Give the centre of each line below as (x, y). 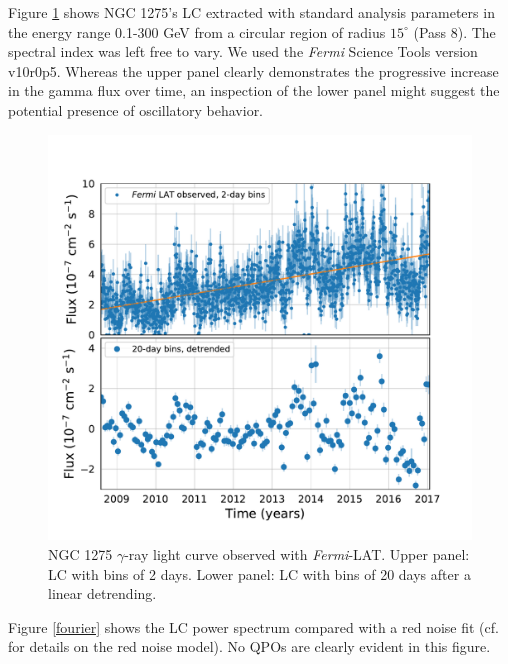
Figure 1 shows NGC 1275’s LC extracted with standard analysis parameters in (251, 12)
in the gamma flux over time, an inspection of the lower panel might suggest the (254, 90)
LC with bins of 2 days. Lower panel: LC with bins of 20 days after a (259, 573)
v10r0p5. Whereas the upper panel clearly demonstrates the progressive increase (253, 70)
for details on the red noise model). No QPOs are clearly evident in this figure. (249, 646)
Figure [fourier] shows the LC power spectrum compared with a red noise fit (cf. (253, 626)
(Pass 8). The (454, 31)
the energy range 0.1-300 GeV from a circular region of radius (197, 31)
